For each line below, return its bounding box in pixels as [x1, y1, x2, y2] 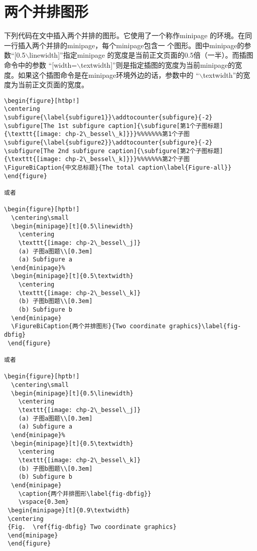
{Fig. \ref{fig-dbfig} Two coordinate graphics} [8, 523, 177, 531]
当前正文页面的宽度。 [18, 79, 88, 90]
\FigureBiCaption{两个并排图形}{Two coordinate [11, 323, 166, 330]
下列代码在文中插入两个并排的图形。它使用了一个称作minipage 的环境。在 [4, 30, 245, 41]
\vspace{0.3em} [18, 498, 69, 506]
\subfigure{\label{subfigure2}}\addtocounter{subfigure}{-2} [4, 139, 213, 146]
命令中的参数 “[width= [4, 59, 77, 70]
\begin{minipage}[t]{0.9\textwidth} [8, 506, 130, 514]
